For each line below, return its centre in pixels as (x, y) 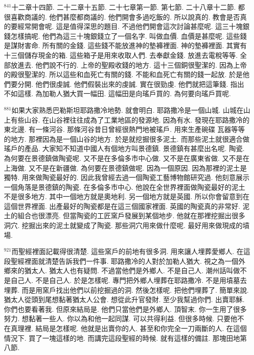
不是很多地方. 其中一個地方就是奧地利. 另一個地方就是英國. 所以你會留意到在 (127, 196)
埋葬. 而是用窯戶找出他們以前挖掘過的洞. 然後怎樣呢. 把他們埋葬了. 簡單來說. (127, 290)
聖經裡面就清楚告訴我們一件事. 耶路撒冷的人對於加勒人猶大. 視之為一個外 (128, 261)
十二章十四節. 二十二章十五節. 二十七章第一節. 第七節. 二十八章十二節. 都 (128, 7)
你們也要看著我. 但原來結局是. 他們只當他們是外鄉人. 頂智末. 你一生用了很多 (126, 309)
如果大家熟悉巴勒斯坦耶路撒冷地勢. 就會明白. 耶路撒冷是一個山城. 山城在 (127, 110)
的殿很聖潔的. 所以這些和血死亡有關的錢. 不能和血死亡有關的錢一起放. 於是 (123, 74)
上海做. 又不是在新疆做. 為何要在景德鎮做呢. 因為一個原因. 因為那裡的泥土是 (126, 167)
